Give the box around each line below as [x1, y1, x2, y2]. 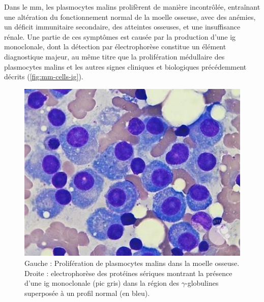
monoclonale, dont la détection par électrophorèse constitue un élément [4, 41, 226, 52]
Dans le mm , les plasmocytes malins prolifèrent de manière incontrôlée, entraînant [4, 2, 260, 12]
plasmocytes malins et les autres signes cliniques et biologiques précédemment [4, 61, 247, 72]
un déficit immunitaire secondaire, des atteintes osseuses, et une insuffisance [4, 21, 241, 32]
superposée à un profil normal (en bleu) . [24, 287, 150, 298]
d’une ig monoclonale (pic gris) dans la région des [24, 278, 180, 288]
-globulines [185, 278, 219, 288]
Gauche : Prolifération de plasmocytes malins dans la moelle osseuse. [24, 257, 240, 268]
